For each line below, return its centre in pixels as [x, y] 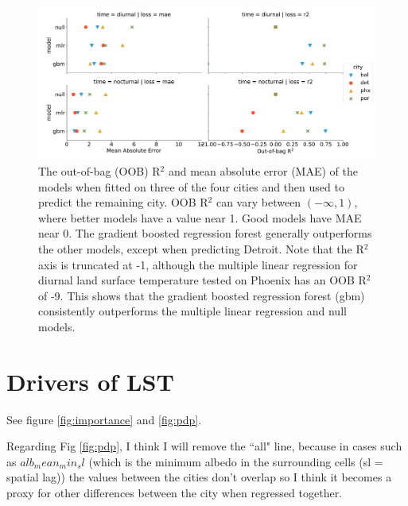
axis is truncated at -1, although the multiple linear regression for [198, 264]
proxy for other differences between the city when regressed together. [175, 492]
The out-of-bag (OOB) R [99, 170]
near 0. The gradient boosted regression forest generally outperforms [205, 233]
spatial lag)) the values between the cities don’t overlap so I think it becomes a [199, 477]
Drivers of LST [90, 381]
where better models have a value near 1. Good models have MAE [200, 217]
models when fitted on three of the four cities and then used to [191, 186]
